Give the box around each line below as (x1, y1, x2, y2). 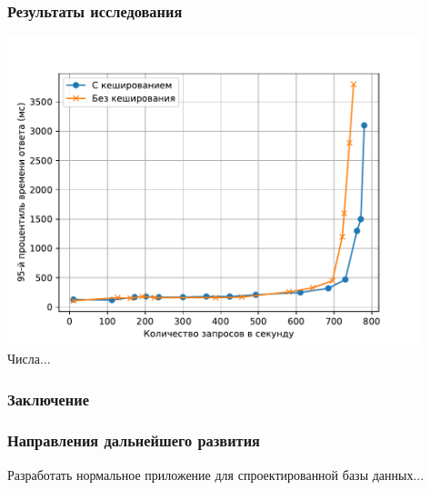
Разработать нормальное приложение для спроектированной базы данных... (7, 465, 425, 484)
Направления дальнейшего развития (7, 429, 260, 452)
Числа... (7, 349, 51, 367)
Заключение (7, 387, 89, 410)
